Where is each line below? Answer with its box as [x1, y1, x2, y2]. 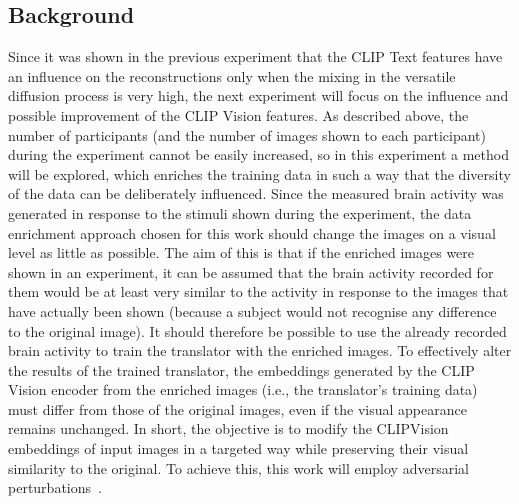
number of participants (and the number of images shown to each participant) [8, 124, 486, 145]
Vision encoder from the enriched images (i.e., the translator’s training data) [8, 379, 478, 400]
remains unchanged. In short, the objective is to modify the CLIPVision [8, 418, 449, 439]
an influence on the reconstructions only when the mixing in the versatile [8, 65, 456, 86]
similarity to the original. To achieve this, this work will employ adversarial [8, 457, 469, 478]
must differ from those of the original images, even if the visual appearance [8, 398, 467, 419]
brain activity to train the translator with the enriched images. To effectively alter [8, 340, 512, 361]
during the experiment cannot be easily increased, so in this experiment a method [8, 144, 509, 165]
